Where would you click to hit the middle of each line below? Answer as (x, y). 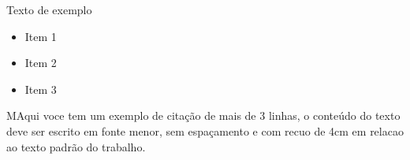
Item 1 (41, 36)
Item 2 (41, 63)
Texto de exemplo (49, 9)
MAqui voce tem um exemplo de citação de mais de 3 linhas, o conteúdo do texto (203, 115)
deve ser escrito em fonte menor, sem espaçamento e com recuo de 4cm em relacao (205, 130)
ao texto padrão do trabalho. (76, 146)
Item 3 (41, 89)
